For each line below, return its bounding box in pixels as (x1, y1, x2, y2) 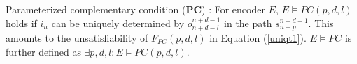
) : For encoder (202, 2, 265, 16)
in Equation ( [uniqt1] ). (209, 31, 307, 45)
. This (308, 15, 334, 30)
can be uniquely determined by (51, 15, 185, 30)
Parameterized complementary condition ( (6, 2, 186, 16)
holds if (6, 15, 37, 30)
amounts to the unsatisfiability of (6, 31, 148, 45)
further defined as (6, 44, 81, 58)
